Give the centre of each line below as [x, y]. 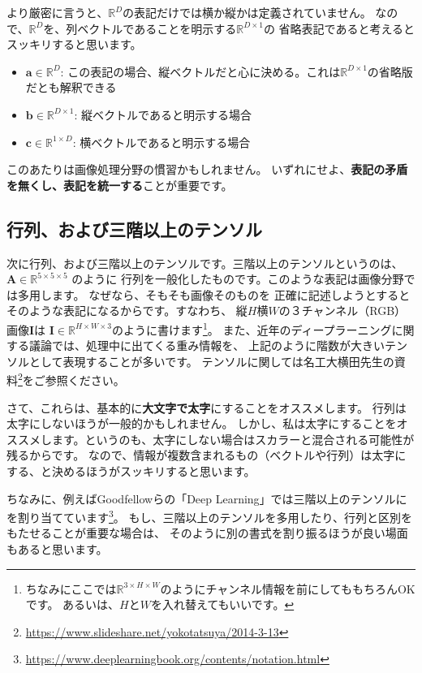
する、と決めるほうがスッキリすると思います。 [131, 470]
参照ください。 [85, 380]
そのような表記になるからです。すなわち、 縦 [127, 311]
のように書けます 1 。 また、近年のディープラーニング [252, 328]
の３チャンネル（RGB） [342, 311]
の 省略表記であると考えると [339, 28]
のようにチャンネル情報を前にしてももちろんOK [288, 588]
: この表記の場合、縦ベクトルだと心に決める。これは [200, 71]
